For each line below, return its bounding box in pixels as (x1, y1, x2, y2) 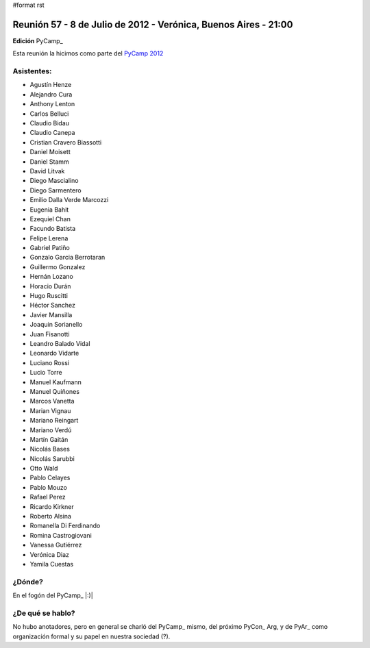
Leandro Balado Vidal (29, 339, 90, 347)
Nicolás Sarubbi (29, 454, 75, 462)
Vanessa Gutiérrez (29, 541, 82, 549)
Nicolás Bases (29, 445, 70, 453)
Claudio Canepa (29, 129, 75, 137)
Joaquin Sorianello (29, 321, 83, 329)
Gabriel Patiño (29, 244, 70, 252)
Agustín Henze (29, 81, 72, 89)
